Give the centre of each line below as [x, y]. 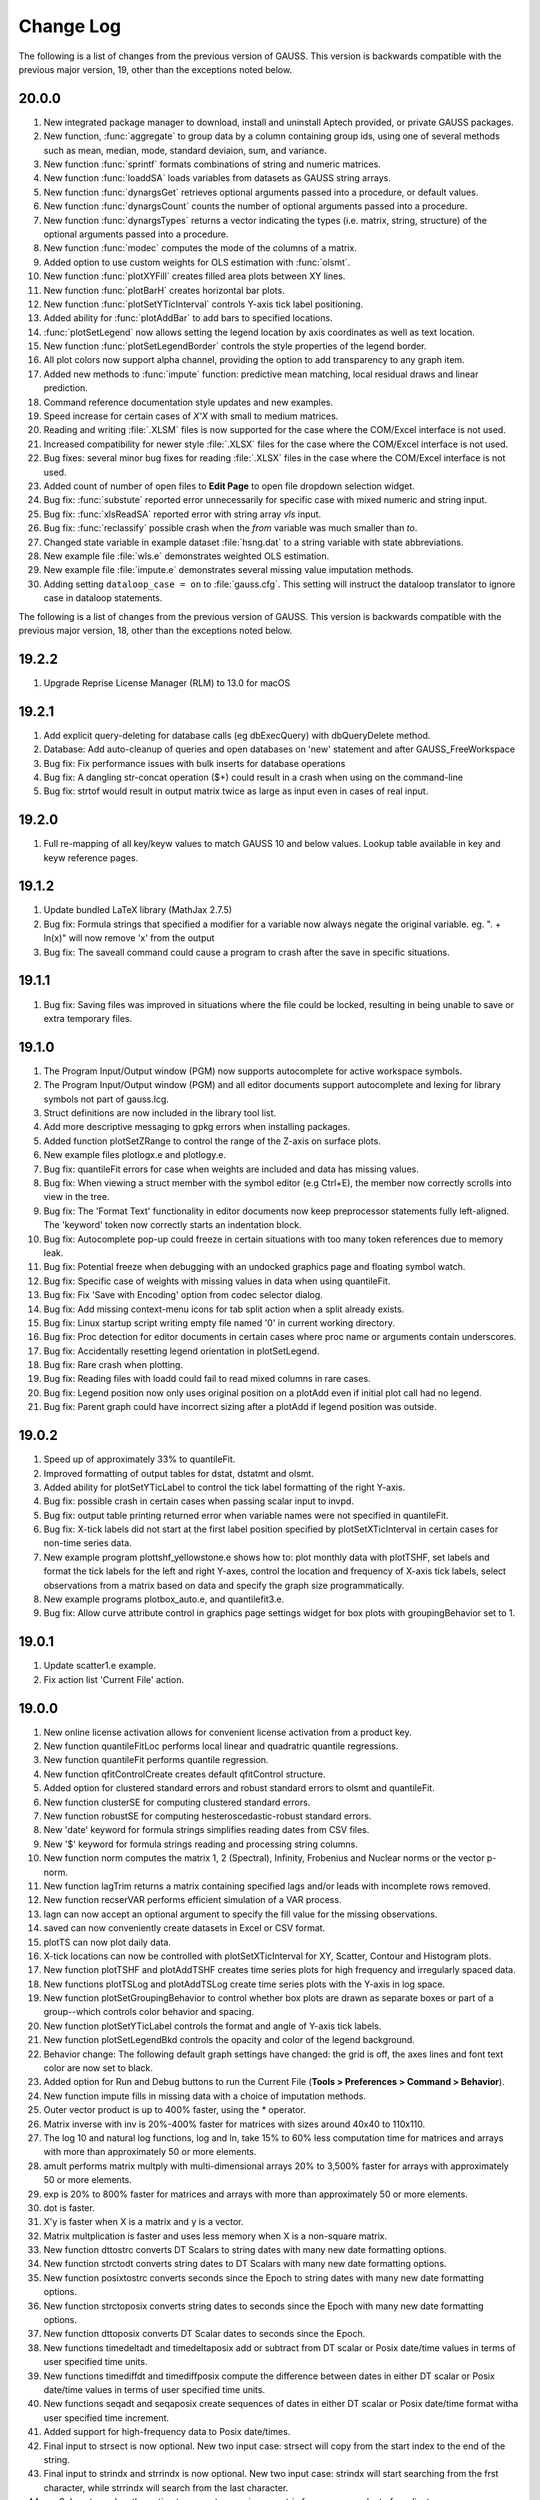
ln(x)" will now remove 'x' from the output [129, 938]
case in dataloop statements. [103, 598]
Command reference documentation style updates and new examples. [188, 402]
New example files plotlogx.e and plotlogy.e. [135, 1155]
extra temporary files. [88, 1018]
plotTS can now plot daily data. [107, 1942]
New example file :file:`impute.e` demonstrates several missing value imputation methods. [228, 570]
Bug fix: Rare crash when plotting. [113, 1365]
